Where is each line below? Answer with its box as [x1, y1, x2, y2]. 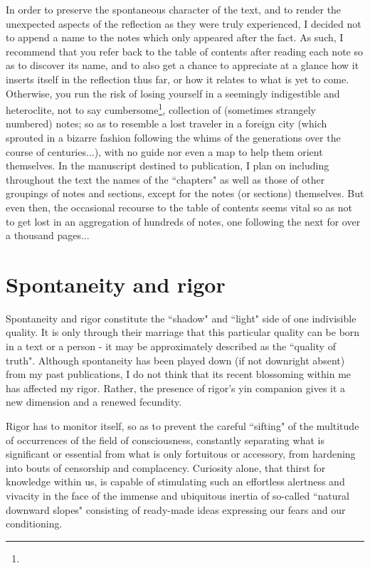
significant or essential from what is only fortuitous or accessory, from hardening [6, 446, 356, 461]
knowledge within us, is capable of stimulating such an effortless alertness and [6, 474, 345, 489]
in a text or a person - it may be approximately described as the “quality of [6, 339, 336, 354]
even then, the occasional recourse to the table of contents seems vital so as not [6, 199, 353, 214]
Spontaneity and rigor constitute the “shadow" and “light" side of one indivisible [6, 310, 356, 325]
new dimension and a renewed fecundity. [6, 394, 182, 409]
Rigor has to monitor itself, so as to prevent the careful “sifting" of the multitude [6, 419, 359, 433]
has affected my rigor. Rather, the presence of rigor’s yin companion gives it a [6, 380, 346, 395]
